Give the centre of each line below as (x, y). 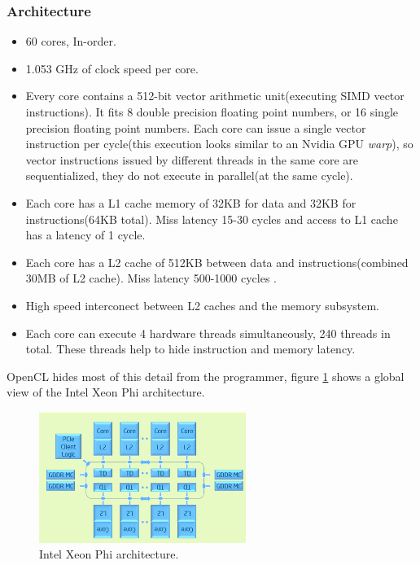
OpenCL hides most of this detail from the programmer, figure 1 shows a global (206, 376)
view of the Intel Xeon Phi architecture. (106, 392)
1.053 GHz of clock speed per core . (112, 68)
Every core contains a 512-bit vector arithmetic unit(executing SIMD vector (215, 96)
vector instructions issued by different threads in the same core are (192, 159)
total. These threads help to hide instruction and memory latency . (190, 349)
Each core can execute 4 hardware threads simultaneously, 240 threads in (208, 333)
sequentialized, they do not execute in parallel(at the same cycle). (189, 175)
